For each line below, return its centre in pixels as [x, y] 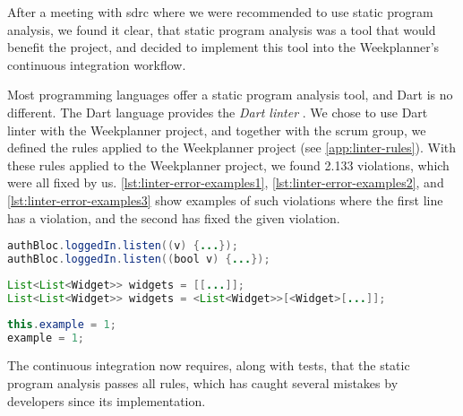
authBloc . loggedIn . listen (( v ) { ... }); [123, 246]
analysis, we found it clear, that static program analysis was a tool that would [222, 29]
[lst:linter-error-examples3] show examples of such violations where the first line [225, 199]
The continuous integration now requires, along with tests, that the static [209, 365]
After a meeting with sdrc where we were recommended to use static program [220, 12]
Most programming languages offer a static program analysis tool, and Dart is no [230, 95]
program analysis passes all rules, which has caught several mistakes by [203, 382]
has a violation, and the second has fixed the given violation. [174, 217]
